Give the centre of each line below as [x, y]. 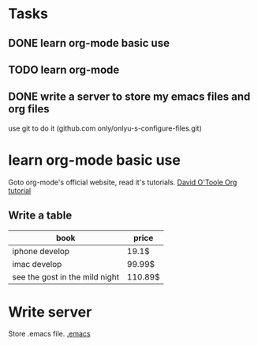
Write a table [40, 216]
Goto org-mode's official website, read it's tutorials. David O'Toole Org [123, 182]
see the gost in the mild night [66, 276]
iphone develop [41, 251]
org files [29, 109]
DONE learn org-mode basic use [89, 43]
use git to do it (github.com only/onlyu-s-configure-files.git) [105, 128]
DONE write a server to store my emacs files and [129, 97]
